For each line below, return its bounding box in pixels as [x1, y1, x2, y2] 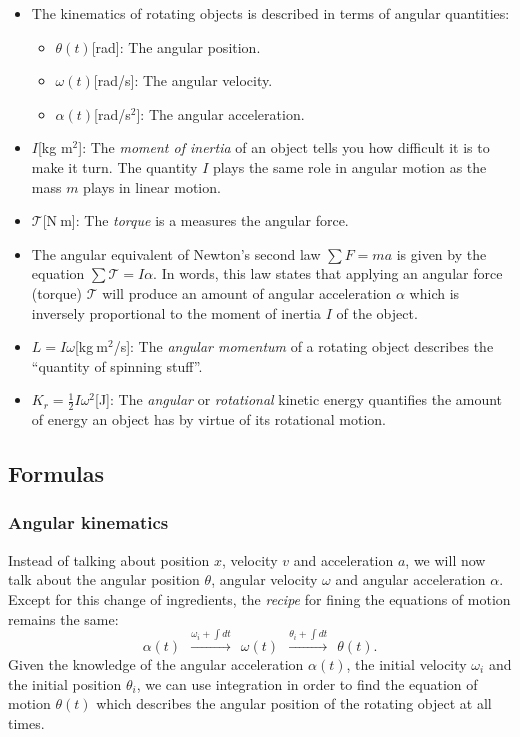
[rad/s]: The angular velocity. [93, 70, 273, 91]
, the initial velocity [346, 653, 467, 674]
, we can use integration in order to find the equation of [136, 673, 478, 694]
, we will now [405, 549, 486, 570]
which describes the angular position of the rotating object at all [96, 693, 492, 714]
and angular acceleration [335, 569, 486, 590]
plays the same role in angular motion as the [213, 156, 487, 177]
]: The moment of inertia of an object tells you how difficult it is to [78, 137, 490, 158]
